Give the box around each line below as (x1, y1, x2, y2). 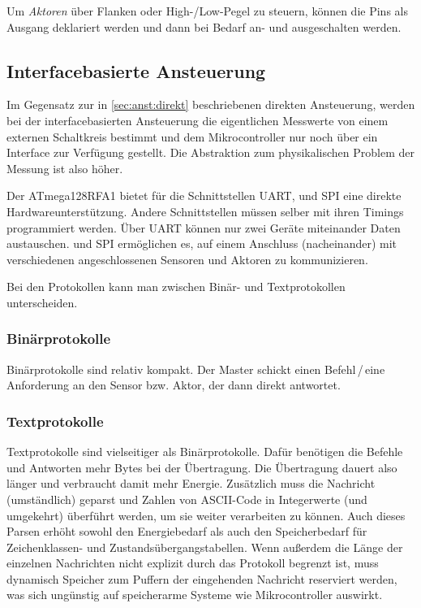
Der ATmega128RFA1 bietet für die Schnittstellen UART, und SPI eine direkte (6, 187, 402, 204)
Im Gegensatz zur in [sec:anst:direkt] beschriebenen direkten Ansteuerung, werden (6, 96, 415, 113)
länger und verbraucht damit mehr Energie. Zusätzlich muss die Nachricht (6, 475, 376, 492)
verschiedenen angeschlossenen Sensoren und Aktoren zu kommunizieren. (6, 250, 368, 267)
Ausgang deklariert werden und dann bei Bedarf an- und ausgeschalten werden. (6, 18, 402, 35)
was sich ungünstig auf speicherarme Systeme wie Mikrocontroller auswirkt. (6, 586, 383, 603)
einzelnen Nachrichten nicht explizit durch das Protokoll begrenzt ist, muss (6, 554, 379, 571)
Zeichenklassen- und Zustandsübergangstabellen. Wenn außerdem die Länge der (6, 538, 403, 555)
